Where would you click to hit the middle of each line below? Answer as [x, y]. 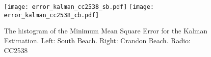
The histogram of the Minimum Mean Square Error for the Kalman [106, 31]
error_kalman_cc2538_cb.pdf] [52, 15]
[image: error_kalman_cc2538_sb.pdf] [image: [79, 7]
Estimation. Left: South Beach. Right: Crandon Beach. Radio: [97, 40]
